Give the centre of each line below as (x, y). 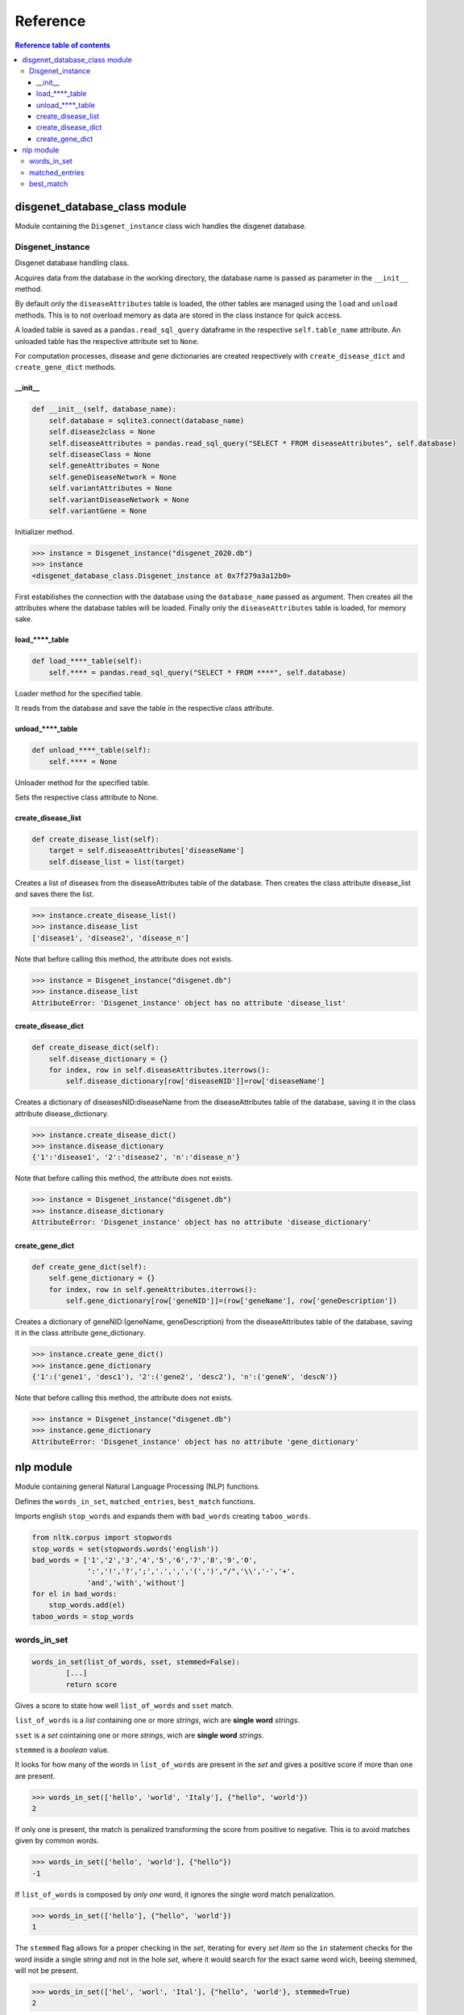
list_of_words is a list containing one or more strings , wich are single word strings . (157, 1720)
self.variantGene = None (98, 511)
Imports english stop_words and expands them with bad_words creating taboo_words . (163, 1516)
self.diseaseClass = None (100, 454)
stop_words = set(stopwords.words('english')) (125, 1549)
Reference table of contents (62, 45)
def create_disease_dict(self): (96, 1047)
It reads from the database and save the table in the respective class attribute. (145, 708)
